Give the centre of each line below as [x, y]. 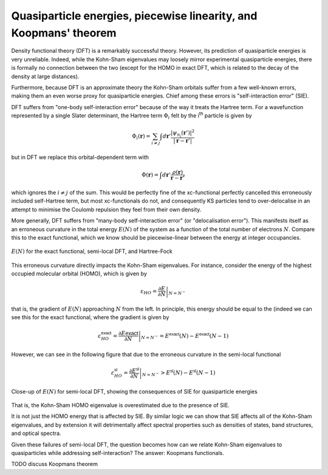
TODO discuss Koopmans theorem [55, 464]
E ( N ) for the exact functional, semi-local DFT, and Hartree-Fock [92, 251]
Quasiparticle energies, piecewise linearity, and [134, 16]
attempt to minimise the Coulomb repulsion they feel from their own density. [106, 209]
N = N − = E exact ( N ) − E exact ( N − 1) [185, 336]
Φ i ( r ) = [141, 137]
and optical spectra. [36, 433]
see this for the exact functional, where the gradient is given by [90, 317]
